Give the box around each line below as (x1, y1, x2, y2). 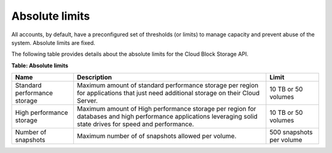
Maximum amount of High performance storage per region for (77, 104, 256, 113)
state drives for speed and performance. (77, 120, 194, 128)
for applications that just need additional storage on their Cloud (77, 89, 260, 98)
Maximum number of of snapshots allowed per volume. (77, 132, 237, 141)
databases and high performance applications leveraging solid (77, 112, 258, 121)
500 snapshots (269, 128, 313, 136)
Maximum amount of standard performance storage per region (77, 81, 259, 90)
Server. (77, 96, 98, 105)
